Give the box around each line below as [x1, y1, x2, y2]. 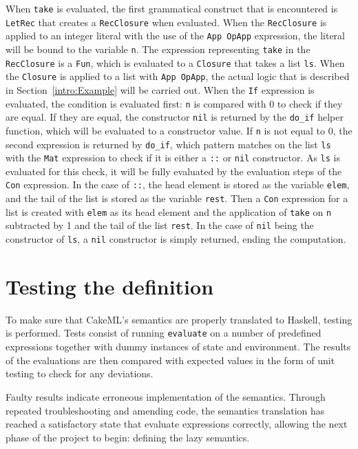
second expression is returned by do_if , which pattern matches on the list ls [6, 137, 331, 151]
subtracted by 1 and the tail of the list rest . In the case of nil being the [6, 218, 314, 232]
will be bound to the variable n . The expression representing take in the [6, 41, 310, 56]
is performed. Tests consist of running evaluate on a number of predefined [6, 326, 322, 340]
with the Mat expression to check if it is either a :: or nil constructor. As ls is [6, 150, 341, 165]
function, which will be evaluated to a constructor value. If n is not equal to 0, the [6, 123, 352, 137]
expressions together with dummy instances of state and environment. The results [6, 339, 351, 354]
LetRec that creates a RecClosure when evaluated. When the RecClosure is [6, 14, 327, 29]
